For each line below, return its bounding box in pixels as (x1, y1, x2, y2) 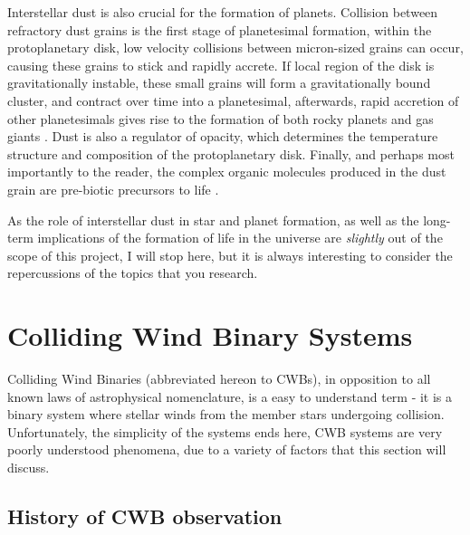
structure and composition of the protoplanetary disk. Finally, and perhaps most (7, 144, 455, 163)
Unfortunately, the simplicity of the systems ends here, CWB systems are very (7, 422, 443, 441)
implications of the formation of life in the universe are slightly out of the (37, 228, 443, 247)
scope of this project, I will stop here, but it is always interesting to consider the (7, 245, 453, 264)
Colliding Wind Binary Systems (7, 317, 413, 354)
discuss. (7, 458, 50, 476)
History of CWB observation (7, 502, 283, 530)
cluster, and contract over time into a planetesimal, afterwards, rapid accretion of (7, 91, 459, 110)
